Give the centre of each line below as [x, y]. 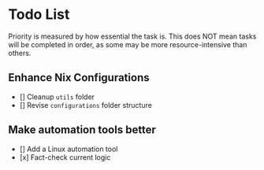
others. [20, 53]
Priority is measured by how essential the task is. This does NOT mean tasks [132, 36]
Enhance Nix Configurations [79, 78]
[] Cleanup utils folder [57, 97]
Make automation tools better [82, 130]
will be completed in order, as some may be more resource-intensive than [128, 44]
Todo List [39, 15]
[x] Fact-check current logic [65, 157]
